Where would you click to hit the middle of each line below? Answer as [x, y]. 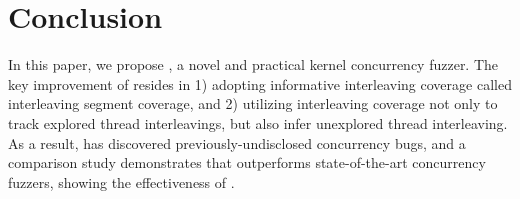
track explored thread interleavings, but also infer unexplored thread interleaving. [258, 122]
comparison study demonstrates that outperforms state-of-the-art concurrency [247, 162]
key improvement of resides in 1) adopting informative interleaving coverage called [260, 83]
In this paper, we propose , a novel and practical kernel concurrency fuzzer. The [253, 64]
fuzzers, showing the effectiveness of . [121, 181]
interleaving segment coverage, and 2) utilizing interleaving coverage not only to [253, 103]
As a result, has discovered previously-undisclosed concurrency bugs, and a [237, 142]
